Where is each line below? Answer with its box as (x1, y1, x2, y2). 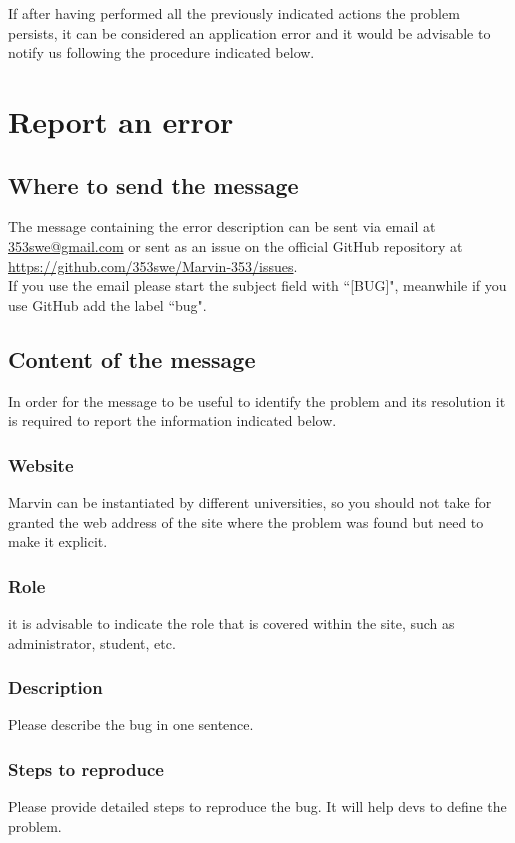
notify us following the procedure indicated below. (8, 42, 315, 63)
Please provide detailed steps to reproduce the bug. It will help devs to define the (8, 796, 507, 817)
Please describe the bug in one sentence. (8, 714, 254, 735)
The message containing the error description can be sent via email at (8, 216, 436, 237)
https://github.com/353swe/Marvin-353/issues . (8, 255, 298, 276)
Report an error (8, 100, 234, 141)
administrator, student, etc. (8, 632, 176, 653)
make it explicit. (8, 531, 108, 552)
